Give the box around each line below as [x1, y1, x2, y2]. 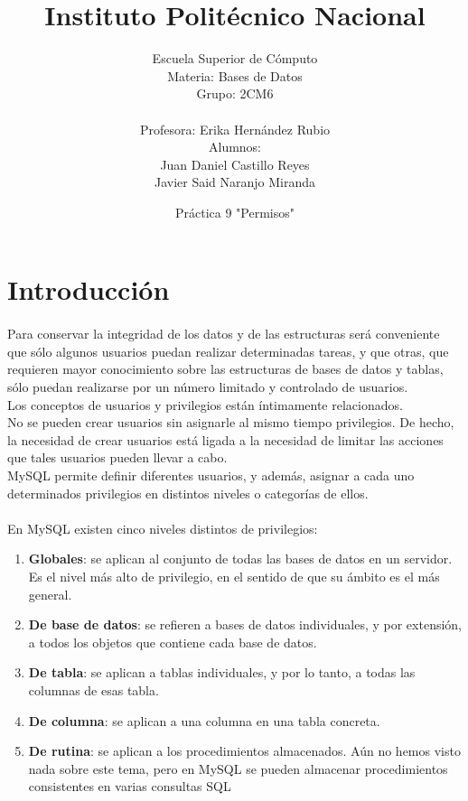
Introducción [7, 271, 170, 308]
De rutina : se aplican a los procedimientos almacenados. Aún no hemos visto [28, 741, 461, 760]
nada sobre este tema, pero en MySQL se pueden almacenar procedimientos [28, 759, 448, 778]
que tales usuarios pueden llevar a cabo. [7, 448, 228, 467]
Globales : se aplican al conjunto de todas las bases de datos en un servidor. [28, 549, 453, 568]
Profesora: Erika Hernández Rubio [139, 119, 331, 138]
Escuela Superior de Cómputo [152, 49, 318, 68]
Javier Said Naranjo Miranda [154, 172, 316, 191]
